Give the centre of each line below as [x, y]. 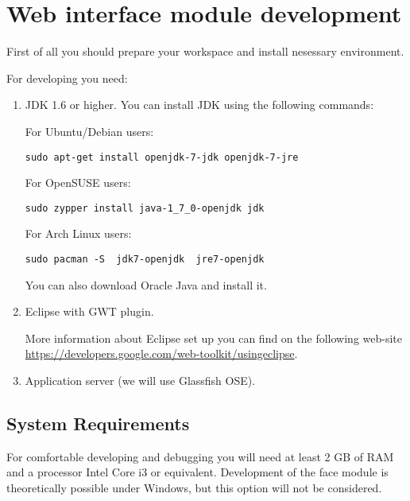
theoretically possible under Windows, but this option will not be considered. [194, 488]
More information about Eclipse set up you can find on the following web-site [213, 338]
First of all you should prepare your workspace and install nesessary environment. [205, 51]
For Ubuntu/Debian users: [89, 131]
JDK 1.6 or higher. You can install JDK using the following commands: [199, 105]
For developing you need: [67, 78]
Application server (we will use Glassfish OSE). [140, 381]
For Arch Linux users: [78, 233]
